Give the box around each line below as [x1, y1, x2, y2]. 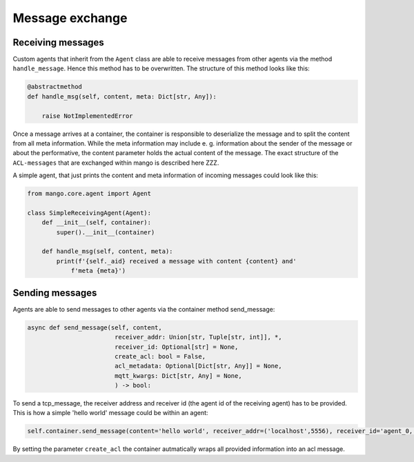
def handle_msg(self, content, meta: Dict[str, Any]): [27, 92, 217, 100]
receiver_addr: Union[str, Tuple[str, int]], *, [114, 333, 282, 341]
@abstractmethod [27, 83, 83, 91]
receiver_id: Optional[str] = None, [114, 343, 239, 351]
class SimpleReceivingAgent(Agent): [27, 209, 152, 217]
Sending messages [12, 287, 97, 299]
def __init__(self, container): [41, 219, 152, 227]
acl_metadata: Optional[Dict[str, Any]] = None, [114, 362, 282, 370]
